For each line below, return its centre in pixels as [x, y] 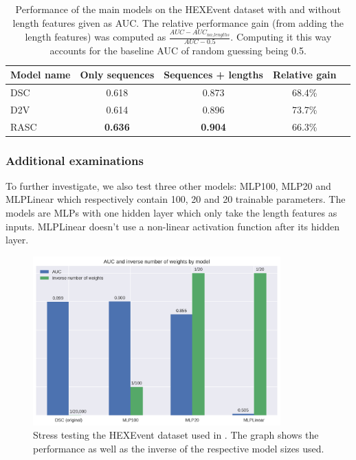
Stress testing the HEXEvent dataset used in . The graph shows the [176, 435]
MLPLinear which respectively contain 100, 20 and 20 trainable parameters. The [176, 199]
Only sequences [117, 75]
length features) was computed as [96, 37]
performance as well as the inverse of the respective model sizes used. [179, 449]
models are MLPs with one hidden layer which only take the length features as [171, 213]
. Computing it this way [281, 37]
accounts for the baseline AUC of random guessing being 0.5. [178, 51]
